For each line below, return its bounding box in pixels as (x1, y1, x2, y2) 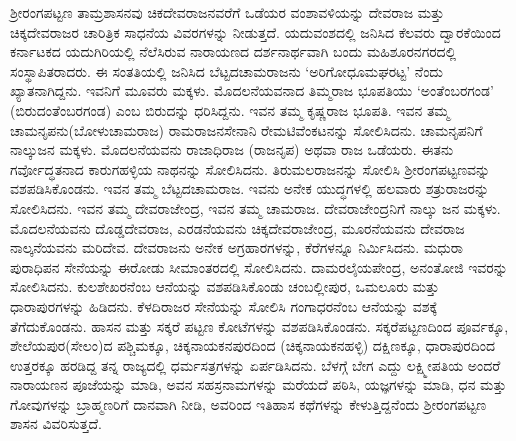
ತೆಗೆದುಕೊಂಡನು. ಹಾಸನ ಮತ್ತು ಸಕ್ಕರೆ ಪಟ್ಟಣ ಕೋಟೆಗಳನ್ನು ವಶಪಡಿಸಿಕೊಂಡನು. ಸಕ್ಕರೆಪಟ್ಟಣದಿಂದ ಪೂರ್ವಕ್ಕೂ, (10, 315, 509, 336)
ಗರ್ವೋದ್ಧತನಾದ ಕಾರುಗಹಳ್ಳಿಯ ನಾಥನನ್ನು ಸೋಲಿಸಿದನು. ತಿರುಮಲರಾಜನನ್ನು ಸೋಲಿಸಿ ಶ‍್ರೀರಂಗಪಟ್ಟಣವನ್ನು (10, 158, 491, 179)
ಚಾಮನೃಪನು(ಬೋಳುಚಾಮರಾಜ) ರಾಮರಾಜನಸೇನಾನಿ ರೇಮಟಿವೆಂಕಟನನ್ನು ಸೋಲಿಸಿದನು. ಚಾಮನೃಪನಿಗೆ (10, 119, 483, 140)
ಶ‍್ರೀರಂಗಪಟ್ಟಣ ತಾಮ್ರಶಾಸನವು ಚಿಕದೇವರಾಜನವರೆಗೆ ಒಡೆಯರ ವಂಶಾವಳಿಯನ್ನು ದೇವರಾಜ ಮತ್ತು (10, 2, 445, 22)
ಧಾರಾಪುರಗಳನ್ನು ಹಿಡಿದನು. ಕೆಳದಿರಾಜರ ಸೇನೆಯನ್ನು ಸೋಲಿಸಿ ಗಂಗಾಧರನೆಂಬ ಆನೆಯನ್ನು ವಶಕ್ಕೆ (10, 295, 438, 316)
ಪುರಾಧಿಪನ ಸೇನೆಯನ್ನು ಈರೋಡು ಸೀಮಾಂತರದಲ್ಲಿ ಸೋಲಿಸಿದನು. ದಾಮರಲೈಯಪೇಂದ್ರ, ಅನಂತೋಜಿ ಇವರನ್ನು (10, 256, 508, 277)
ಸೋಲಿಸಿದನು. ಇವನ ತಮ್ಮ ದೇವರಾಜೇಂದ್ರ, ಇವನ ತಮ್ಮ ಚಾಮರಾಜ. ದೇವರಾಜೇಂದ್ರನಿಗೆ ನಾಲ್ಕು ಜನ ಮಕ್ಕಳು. (10, 197, 501, 218)
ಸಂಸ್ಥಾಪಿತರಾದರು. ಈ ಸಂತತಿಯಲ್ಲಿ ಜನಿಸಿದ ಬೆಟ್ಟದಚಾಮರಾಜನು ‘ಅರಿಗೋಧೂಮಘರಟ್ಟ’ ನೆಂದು (10, 60, 443, 81)
